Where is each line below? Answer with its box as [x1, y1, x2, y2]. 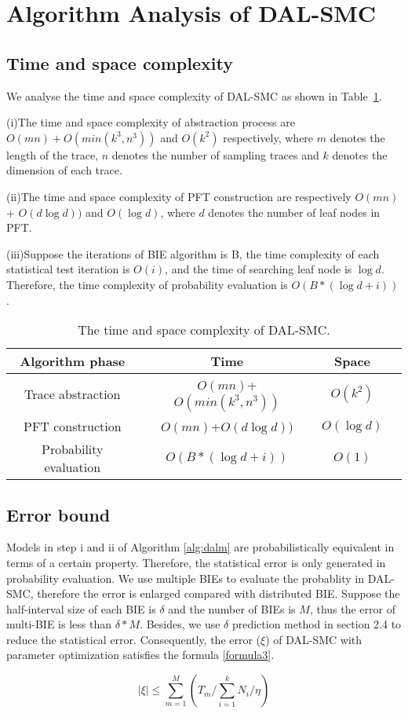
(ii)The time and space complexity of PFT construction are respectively [6, 188, 352, 204]
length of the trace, [6, 146, 99, 163]
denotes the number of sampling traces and [111, 146, 319, 163]
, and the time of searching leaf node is [165, 261, 352, 277]
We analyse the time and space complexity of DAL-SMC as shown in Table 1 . [6, 87, 382, 104]
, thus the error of [309, 600, 395, 617]
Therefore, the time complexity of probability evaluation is [6, 276, 288, 292]
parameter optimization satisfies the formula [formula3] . [6, 646, 275, 663]
